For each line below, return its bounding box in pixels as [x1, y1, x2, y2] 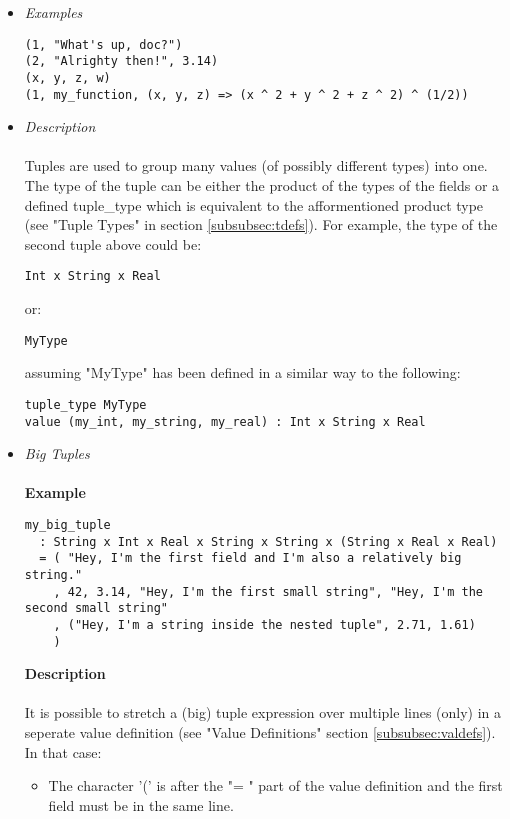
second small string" [24, 601, 168, 616]
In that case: [24, 741, 102, 762]
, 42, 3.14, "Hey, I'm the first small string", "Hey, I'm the [53, 584, 483, 599]
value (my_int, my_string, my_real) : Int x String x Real [24, 414, 426, 429]
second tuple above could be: [24, 233, 202, 254]
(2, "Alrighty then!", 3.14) [24, 54, 219, 69]
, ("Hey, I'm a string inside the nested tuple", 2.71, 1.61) [53, 617, 476, 632]
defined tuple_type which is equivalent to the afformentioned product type [24, 194, 484, 215]
